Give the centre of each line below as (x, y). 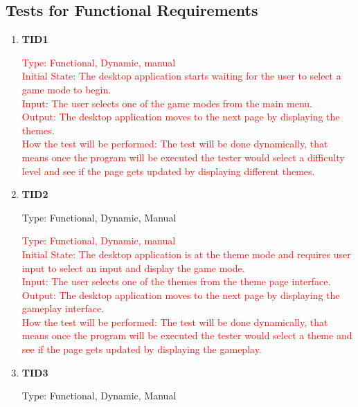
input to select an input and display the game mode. (133, 268)
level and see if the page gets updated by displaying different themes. (168, 171)
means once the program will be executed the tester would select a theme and (187, 335)
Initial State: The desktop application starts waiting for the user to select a (181, 76)
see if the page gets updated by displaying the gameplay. (142, 349)
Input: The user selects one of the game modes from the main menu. (167, 103)
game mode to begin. (66, 89)
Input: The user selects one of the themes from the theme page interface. (176, 281)
